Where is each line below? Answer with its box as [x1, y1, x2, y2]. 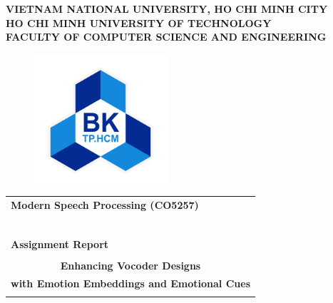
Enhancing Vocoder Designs [60, 257, 201, 272]
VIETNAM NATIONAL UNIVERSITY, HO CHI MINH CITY [6, 1, 328, 16]
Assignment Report [11, 236, 109, 251]
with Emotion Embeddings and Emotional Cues [11, 275, 250, 290]
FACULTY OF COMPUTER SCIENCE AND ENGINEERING [6, 29, 327, 44]
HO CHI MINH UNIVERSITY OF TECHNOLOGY [6, 15, 272, 30]
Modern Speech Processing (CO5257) [11, 197, 199, 212]
